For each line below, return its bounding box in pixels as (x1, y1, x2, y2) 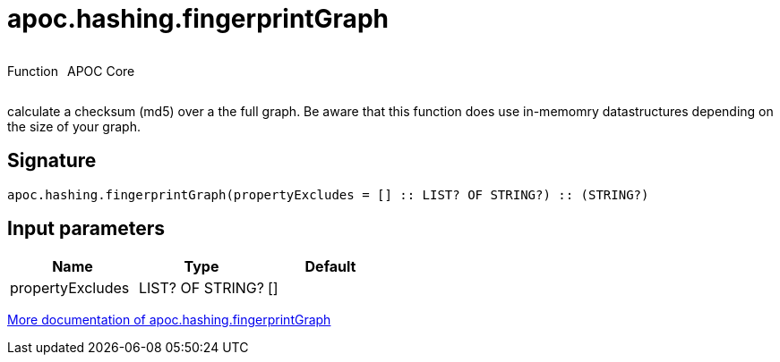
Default (304, 257, 356, 276)
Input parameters (7, 217, 166, 240)
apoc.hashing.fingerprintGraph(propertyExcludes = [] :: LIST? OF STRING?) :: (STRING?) (7, 187, 649, 202)
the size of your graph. (7, 118, 141, 134)
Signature (7, 149, 97, 173)
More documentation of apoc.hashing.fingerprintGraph (7, 312, 331, 328)
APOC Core (66, 63, 135, 79)
